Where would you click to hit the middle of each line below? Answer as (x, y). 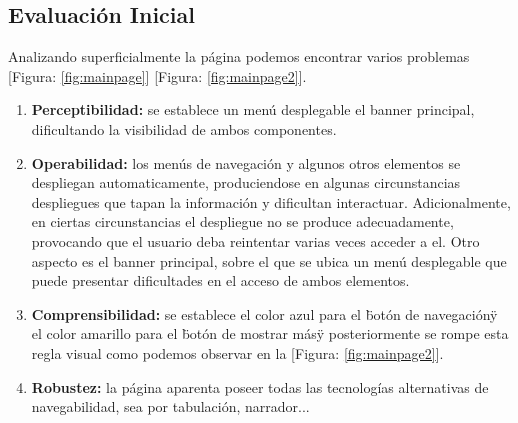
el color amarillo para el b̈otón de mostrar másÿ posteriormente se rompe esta (270, 333)
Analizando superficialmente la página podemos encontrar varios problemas (239, 56)
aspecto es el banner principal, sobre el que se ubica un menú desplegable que (269, 260)
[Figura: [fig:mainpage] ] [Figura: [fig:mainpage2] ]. (157, 75)
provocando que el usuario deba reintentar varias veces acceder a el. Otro (255, 240)
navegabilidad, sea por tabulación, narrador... (170, 406)
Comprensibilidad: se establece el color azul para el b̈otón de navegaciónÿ (264, 313)
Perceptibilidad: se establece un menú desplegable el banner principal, (253, 109)
